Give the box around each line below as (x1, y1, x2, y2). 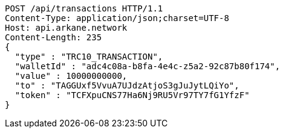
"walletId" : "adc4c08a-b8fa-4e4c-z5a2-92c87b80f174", (15, 61, 281, 71)
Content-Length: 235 (5, 32, 102, 42)
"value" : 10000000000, (15, 71, 128, 81)
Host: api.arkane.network (5, 23, 128, 32)
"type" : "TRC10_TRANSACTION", (15, 52, 163, 61)
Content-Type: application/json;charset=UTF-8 (5, 13, 229, 23)
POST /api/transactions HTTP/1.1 (5, 4, 163, 13)
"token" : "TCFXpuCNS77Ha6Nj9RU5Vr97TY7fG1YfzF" (15, 90, 250, 100)
